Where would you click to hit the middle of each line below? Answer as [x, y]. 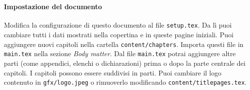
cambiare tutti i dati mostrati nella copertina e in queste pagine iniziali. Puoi [119, 35]
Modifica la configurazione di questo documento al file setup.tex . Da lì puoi [118, 25]
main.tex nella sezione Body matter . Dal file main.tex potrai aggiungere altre [120, 53]
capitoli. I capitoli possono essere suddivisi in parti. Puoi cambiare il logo [113, 72]
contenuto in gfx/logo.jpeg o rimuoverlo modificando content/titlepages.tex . [125, 82]
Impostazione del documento [53, 7]
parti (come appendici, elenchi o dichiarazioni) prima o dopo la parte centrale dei [125, 63]
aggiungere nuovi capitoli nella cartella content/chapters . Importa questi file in [124, 44]
